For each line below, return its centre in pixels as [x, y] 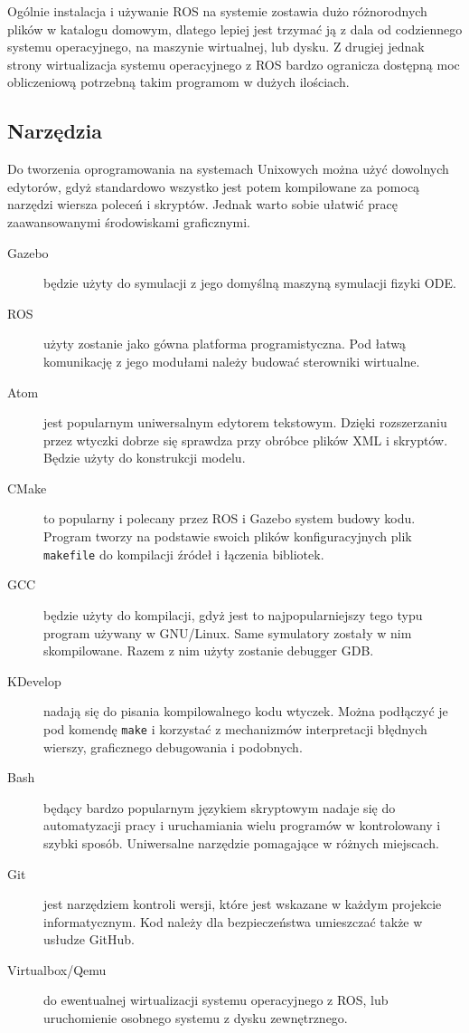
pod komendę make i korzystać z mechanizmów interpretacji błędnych [235, 728]
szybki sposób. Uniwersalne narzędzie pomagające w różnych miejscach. [241, 842]
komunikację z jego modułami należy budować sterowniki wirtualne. [232, 361]
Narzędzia [55, 131]
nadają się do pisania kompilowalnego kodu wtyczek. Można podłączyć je [246, 711]
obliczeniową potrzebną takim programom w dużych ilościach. [178, 82]
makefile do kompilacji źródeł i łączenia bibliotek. [184, 554]
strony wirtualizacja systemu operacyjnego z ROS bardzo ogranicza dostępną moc [234, 64]
